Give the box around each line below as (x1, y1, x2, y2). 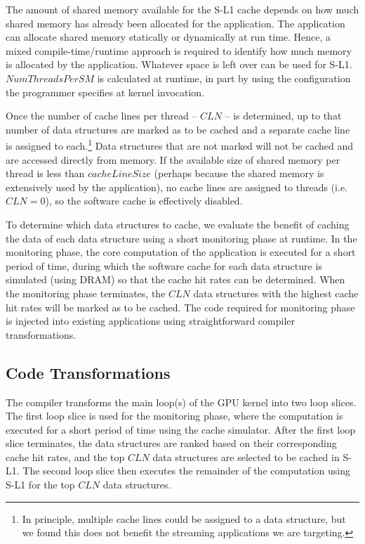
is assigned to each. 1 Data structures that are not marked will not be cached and (6, 136, 353, 153)
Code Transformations (6, 361, 171, 383)
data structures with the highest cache (193, 285, 359, 300)
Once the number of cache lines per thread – (6, 108, 197, 123)
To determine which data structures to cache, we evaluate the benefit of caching (6, 216, 350, 231)
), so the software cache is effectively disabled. (45, 193, 243, 208)
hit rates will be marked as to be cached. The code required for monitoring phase (6, 299, 355, 314)
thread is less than (6, 166, 85, 181)
